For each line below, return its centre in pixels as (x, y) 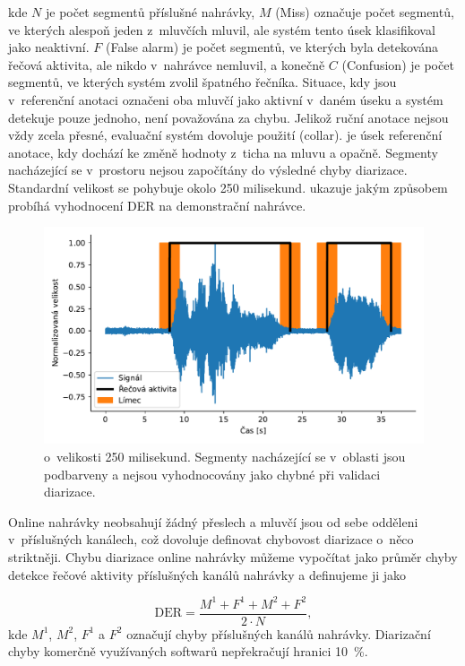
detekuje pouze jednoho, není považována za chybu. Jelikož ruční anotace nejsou (228, 117)
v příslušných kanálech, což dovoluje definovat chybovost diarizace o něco (211, 539)
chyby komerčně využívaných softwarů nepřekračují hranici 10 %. (188, 651)
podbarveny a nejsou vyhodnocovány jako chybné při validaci (212, 474)
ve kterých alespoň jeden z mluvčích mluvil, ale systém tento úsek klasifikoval (222, 29)
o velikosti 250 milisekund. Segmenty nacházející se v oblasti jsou (225, 456)
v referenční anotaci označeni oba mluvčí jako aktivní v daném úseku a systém (226, 99)
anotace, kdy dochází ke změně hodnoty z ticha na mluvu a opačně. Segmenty (223, 152)
